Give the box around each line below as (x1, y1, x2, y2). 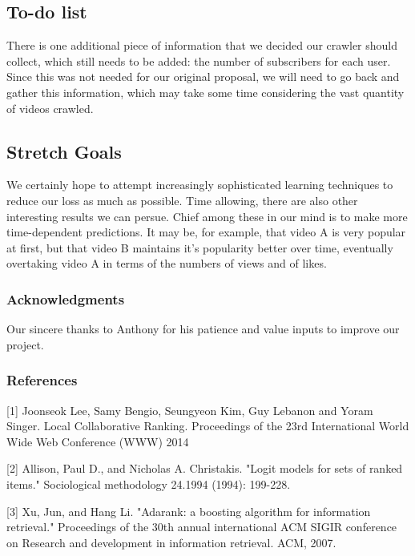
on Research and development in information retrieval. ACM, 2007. (6, 534, 336, 550)
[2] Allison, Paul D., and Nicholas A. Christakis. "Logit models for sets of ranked (6, 460, 403, 477)
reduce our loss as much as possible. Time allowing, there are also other (6, 191, 358, 208)
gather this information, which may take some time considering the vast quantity (6, 83, 405, 100)
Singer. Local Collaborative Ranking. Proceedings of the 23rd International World (6, 417, 409, 434)
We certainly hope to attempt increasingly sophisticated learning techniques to (6, 176, 393, 193)
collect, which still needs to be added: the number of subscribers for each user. (6, 52, 391, 69)
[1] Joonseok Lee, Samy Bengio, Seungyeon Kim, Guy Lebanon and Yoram (6, 401, 373, 418)
